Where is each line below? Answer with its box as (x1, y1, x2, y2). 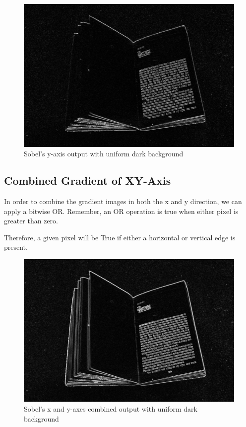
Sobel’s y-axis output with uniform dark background (24, 148, 184, 159)
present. (4, 242, 28, 252)
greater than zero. (4, 215, 59, 226)
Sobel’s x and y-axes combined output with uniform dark (24, 403, 197, 414)
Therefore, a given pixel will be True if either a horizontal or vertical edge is (4, 232, 236, 242)
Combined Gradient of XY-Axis (4, 173, 171, 188)
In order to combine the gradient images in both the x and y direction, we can (4, 196, 242, 206)
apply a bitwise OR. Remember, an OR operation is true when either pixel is (4, 206, 239, 216)
